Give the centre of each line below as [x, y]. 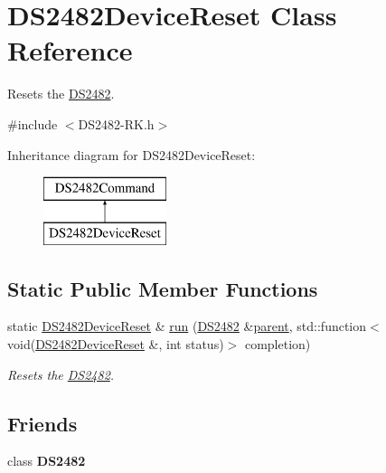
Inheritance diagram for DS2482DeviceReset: [132, 154]
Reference [70, 50]
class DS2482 [47, 461]
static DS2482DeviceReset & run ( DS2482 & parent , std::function [187, 326]
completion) [278, 344]
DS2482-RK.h [116, 123]
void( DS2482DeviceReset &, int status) [116, 344]
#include [33, 123]
